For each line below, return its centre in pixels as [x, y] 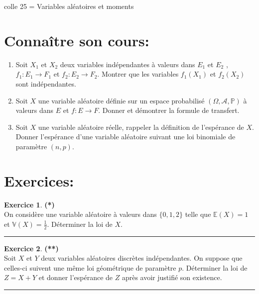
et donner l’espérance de [76, 277]
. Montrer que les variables [138, 74]
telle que [198, 214]
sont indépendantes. [46, 83]
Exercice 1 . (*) [29, 204]
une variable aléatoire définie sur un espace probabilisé [121, 100]
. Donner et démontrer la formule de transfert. [169, 110]
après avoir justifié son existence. [172, 277]
